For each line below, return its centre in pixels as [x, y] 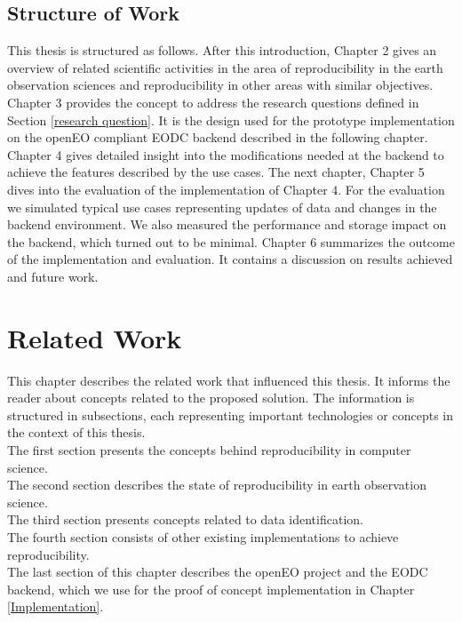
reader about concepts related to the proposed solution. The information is [211, 398]
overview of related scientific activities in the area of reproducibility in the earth [225, 67]
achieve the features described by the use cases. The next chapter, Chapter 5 [216, 172]
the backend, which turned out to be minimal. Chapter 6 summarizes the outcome [231, 241]
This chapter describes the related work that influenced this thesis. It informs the [229, 380]
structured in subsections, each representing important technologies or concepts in [231, 415]
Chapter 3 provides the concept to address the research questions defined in [213, 102]
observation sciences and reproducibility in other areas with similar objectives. [220, 85]
